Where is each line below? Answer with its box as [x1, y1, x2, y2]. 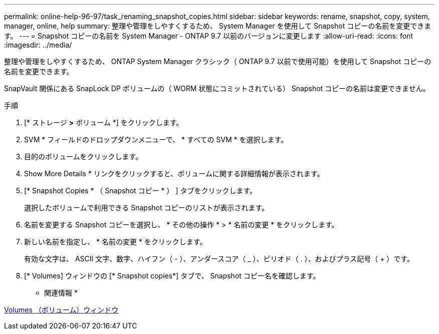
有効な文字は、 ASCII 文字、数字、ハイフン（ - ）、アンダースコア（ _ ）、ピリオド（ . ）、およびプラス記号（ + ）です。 [24, 254, 414, 263]
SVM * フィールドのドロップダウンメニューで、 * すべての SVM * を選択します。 [24, 135, 288, 144]
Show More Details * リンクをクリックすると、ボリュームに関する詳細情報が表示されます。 [24, 169, 324, 178]
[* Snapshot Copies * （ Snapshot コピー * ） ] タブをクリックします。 [24, 186, 257, 195]
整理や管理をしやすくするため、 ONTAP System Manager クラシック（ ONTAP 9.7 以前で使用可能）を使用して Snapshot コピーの [4, 57, 431, 66]
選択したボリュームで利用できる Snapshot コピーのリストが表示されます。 [24, 203, 269, 212]
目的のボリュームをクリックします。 [24, 152, 143, 161]
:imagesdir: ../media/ [4, 41, 72, 49]
